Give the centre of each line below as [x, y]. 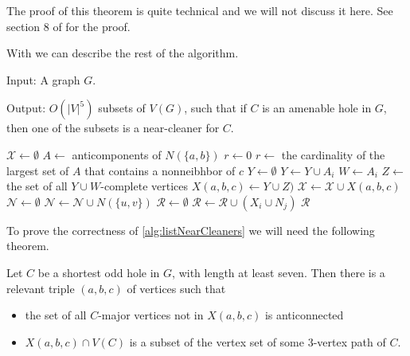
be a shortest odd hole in [99, 272]
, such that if [215, 108]
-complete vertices [144, 186]
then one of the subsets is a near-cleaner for [113, 128]
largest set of [38, 170]
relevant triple [41, 288]
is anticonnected [304, 315]
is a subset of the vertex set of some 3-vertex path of [258, 341]
